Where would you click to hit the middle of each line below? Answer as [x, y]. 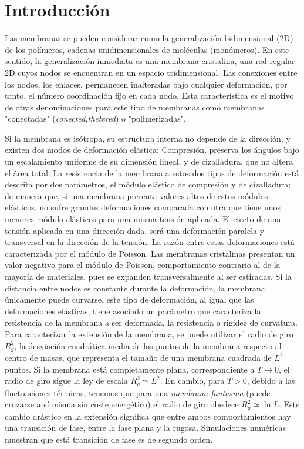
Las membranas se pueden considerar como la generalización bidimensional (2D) [149, 38]
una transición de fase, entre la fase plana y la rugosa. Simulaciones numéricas [145, 428]
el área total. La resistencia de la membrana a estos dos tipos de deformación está [152, 172]
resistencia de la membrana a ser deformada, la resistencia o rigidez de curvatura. [151, 322]
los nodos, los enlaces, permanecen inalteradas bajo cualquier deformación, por [146, 84]
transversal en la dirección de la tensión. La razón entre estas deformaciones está [150, 242]
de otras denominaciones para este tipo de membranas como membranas [135, 107]
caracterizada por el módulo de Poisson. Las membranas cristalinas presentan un [150, 253]
